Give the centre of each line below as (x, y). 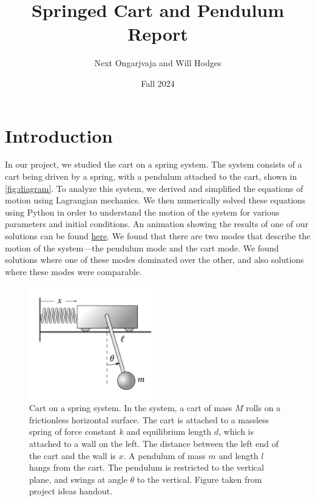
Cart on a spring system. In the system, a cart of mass (131, 408)
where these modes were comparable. (73, 271)
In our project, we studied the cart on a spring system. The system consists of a (154, 164)
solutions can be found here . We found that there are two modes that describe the (158, 236)
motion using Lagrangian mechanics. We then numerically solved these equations (155, 200)
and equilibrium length (169, 431)
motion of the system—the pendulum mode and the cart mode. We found (142, 247)
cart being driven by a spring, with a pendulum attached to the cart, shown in (151, 176)
